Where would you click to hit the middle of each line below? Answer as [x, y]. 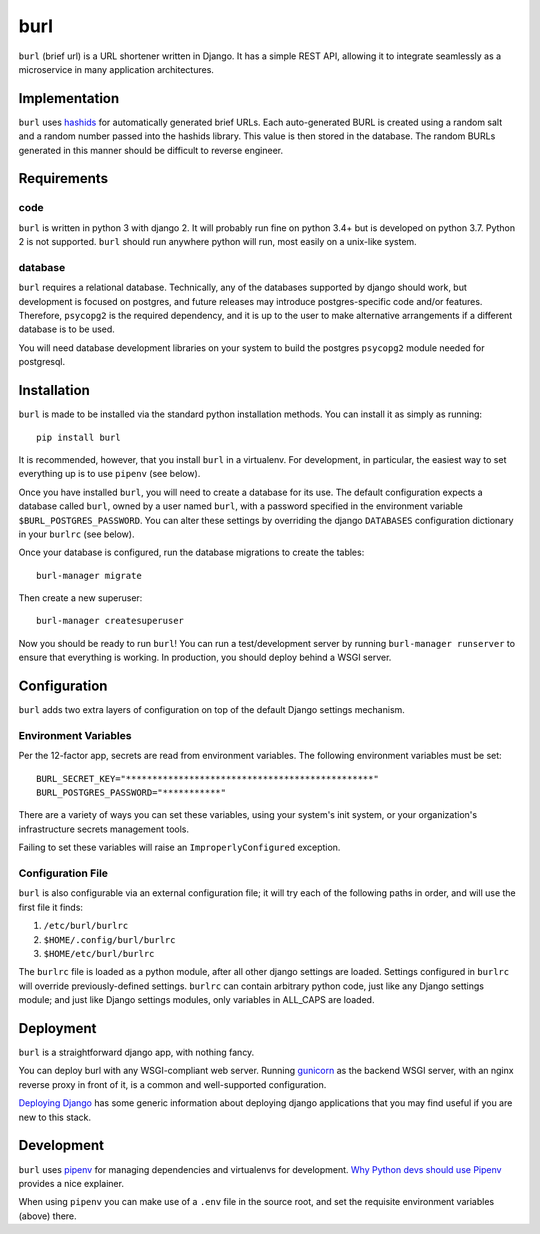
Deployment [57, 1028]
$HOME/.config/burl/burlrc [109, 939]
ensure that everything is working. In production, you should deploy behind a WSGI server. [205, 657]
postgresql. [41, 362]
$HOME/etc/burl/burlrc [99, 953]
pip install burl [78, 437]
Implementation [69, 98]
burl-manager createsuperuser [110, 621]
